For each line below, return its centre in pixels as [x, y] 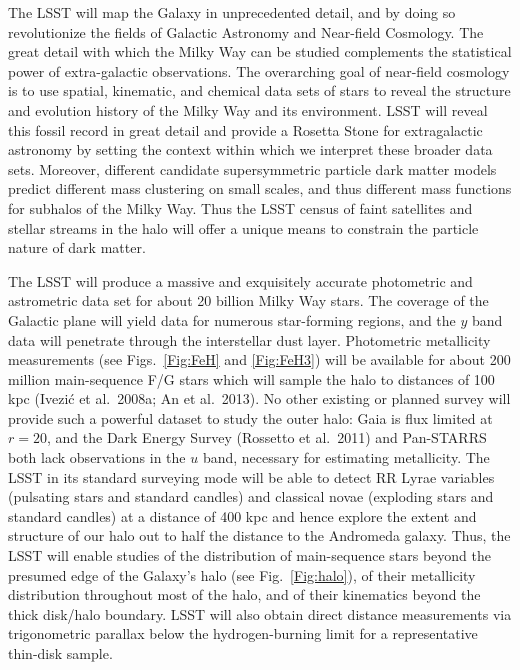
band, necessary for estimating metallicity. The [346, 457]
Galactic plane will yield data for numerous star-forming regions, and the [232, 319]
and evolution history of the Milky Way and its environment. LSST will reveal [248, 109]
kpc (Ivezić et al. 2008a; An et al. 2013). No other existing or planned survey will [259, 398]
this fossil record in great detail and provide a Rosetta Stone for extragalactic [245, 129]
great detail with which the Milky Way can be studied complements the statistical [260, 51]
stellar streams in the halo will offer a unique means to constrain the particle [243, 227]
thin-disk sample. [60, 653]
